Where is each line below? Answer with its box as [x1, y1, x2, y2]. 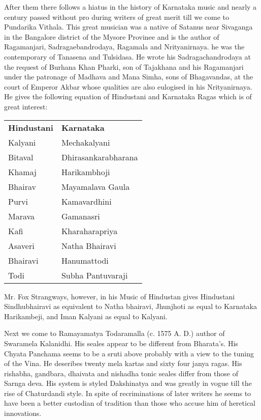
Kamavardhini [61, 195, 112, 207]
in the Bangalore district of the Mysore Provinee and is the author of [4, 31, 219, 42]
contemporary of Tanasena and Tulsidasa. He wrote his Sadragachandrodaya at [4, 51, 251, 62]
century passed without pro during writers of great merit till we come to [4, 11, 230, 22]
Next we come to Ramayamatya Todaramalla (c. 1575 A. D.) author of [4, 328, 225, 339]
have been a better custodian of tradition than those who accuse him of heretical [4, 398, 256, 408]
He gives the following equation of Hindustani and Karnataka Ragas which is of [4, 91, 252, 102]
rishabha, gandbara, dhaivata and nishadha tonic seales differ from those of [4, 368, 239, 378]
